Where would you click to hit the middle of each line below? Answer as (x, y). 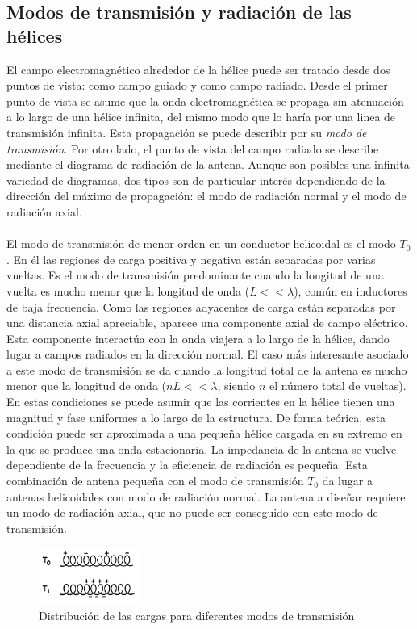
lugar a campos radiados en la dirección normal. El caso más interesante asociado (208, 354)
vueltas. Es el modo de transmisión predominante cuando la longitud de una (195, 275)
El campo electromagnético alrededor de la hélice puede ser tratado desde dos (198, 69)
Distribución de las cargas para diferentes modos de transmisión (197, 615)
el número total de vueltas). (338, 386)
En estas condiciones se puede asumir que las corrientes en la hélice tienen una (201, 402)
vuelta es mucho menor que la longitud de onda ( (128, 290)
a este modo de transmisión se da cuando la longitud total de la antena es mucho (207, 369)
